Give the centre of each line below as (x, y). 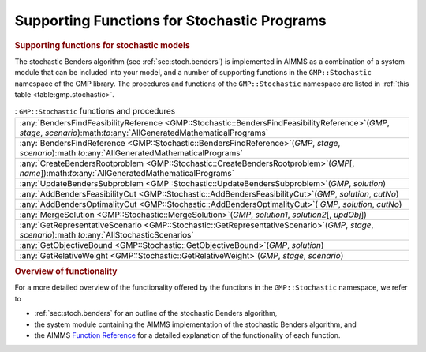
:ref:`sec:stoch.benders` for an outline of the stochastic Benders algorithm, (156, 313)
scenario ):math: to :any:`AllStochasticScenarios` (106, 234)
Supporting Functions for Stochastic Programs (170, 21)
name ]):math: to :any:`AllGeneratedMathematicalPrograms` (127, 173)
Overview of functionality (66, 271)
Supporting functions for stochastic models (103, 45)
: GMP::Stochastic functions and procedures (95, 110)
